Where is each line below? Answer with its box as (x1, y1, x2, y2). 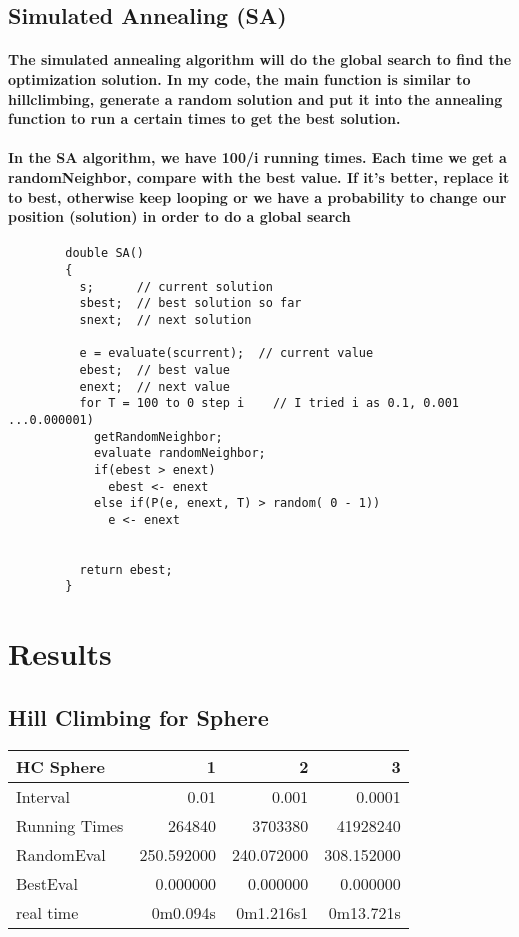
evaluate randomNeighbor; (93, 446, 266, 461)
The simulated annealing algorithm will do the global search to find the (8, 49, 512, 70)
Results (8, 633, 112, 674)
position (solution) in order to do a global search (8, 206, 351, 227)
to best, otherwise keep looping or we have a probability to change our (8, 186, 507, 207)
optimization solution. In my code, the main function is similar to (8, 68, 471, 89)
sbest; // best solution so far (79, 296, 302, 311)
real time (16, 900, 79, 924)
